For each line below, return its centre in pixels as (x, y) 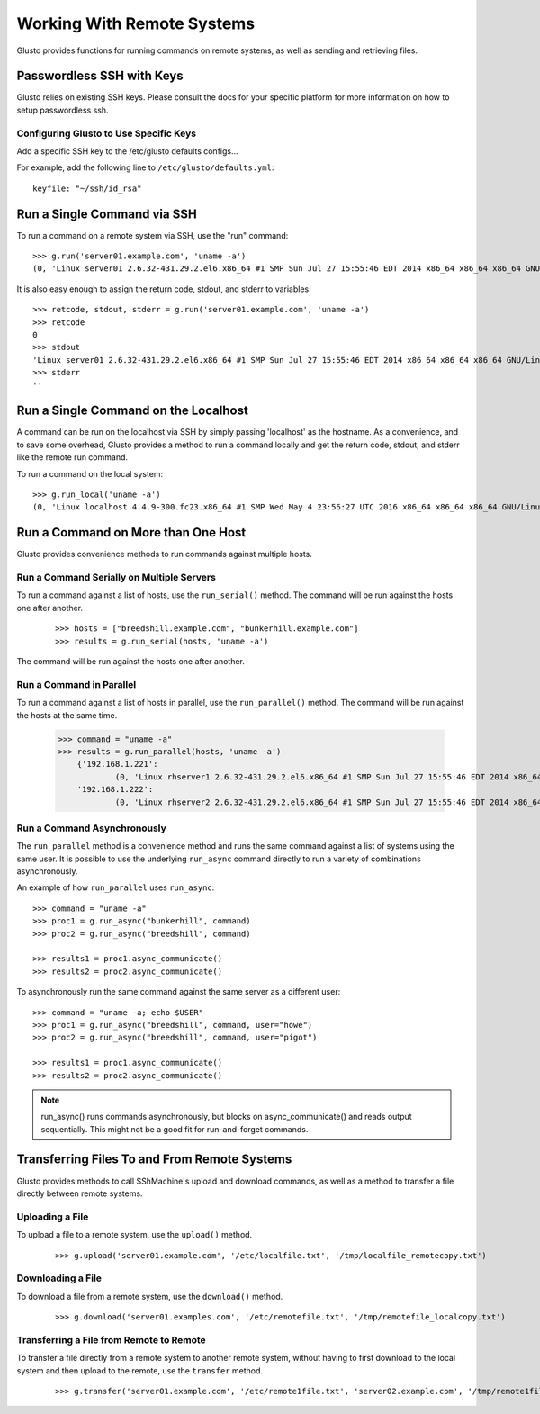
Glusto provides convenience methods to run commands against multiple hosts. (164, 554)
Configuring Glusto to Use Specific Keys (107, 133)
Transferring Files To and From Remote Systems (154, 1160)
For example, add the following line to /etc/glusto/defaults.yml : (145, 167)
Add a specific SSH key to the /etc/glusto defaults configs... (127, 151)
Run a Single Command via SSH (107, 214)
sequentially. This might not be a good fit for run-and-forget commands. (175, 1129)
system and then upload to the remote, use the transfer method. (140, 1370)
